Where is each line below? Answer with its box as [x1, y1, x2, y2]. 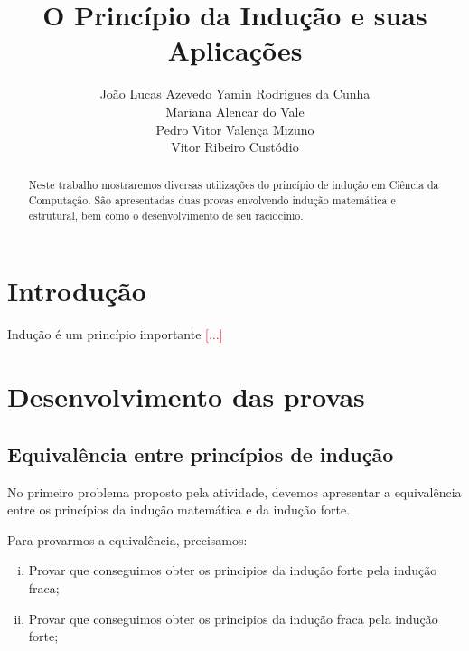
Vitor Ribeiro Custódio [171, 137, 299, 156]
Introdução [7, 272, 146, 309]
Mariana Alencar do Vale [165, 101, 305, 120]
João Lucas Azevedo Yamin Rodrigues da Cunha [99, 84, 371, 103]
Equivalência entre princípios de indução [7, 439, 394, 467]
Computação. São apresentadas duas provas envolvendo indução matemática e [28, 193, 396, 208]
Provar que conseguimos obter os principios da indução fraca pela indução [28, 609, 438, 627]
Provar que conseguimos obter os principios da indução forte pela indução [28, 561, 437, 580]
